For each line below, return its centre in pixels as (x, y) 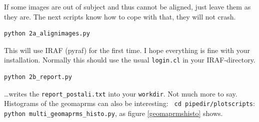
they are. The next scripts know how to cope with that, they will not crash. (120, 16)
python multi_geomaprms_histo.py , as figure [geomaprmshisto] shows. (113, 113)
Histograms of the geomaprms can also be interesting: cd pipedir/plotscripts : (129, 103)
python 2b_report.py (38, 77)
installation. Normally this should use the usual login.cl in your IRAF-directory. (130, 60)
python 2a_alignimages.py (47, 34)
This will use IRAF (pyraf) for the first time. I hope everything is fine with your (127, 50)
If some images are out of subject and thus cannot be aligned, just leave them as (127, 6)
